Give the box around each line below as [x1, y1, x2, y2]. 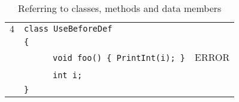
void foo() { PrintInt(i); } [53, 53, 185, 63]
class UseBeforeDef [24, 24, 113, 33]
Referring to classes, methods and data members [17, 1, 222, 15]
